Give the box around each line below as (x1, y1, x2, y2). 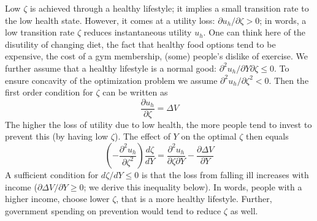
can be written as (102, 86, 168, 99)
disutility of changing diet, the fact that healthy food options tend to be (5, 37, 276, 50)
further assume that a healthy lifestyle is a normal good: (5, 61, 216, 74)
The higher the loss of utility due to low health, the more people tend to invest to (5, 118, 312, 130)
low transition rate (5, 26, 75, 39)
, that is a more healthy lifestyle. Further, (116, 192, 272, 205)
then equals (246, 130, 289, 143)
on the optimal (181, 130, 237, 143)
